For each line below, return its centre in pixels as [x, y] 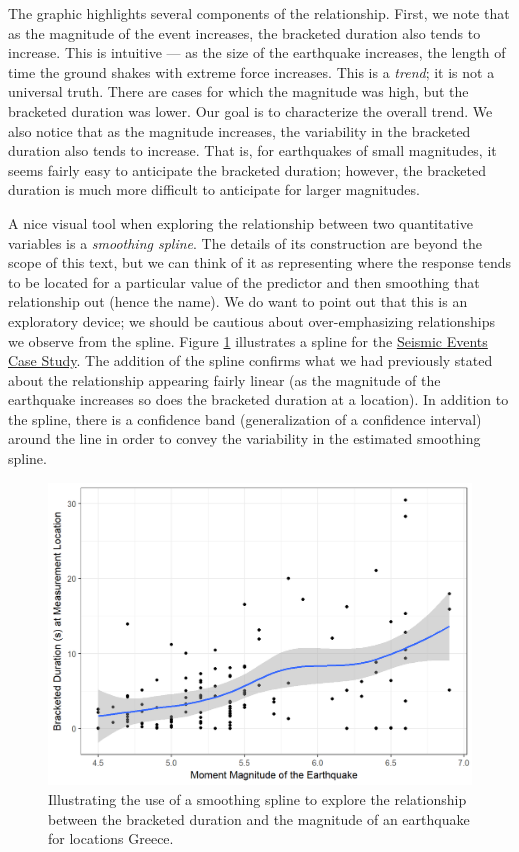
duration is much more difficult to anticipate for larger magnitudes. [214, 189]
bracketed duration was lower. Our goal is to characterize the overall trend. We [250, 110]
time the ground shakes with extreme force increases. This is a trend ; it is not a [251, 71]
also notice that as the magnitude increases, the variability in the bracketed [239, 130]
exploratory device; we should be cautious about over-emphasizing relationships [252, 320]
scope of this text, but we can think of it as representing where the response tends [260, 262]
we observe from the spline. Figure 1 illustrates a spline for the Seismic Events [248, 340]
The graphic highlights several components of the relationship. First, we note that [259, 13]
